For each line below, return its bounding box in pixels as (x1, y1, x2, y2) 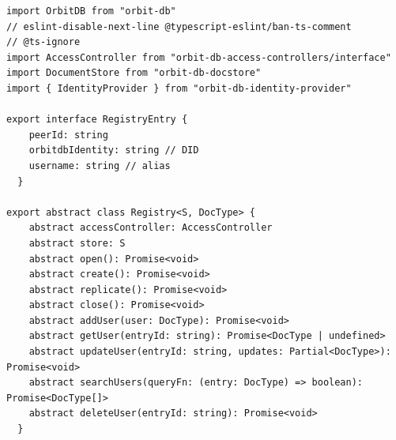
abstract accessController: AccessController (28, 222, 273, 234)
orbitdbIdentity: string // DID (28, 145, 199, 156)
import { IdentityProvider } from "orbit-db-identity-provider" (6, 82, 352, 94)
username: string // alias (28, 160, 171, 171)
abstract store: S (28, 237, 126, 249)
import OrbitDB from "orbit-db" (6, 6, 176, 17)
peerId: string (28, 129, 108, 141)
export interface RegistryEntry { (6, 114, 188, 126)
